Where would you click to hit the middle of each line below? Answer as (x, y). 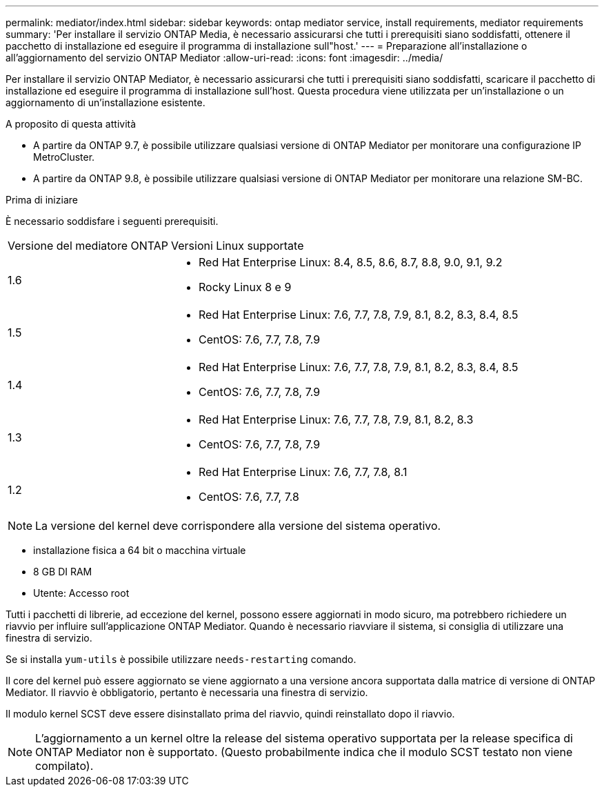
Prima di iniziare (42, 200)
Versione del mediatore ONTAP (88, 246)
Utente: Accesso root (81, 593)
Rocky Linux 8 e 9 (245, 287)
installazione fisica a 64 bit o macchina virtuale (140, 550)
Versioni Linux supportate (238, 246)
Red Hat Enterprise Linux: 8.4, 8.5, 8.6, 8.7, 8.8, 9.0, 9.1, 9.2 (351, 262)
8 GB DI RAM (63, 572)
